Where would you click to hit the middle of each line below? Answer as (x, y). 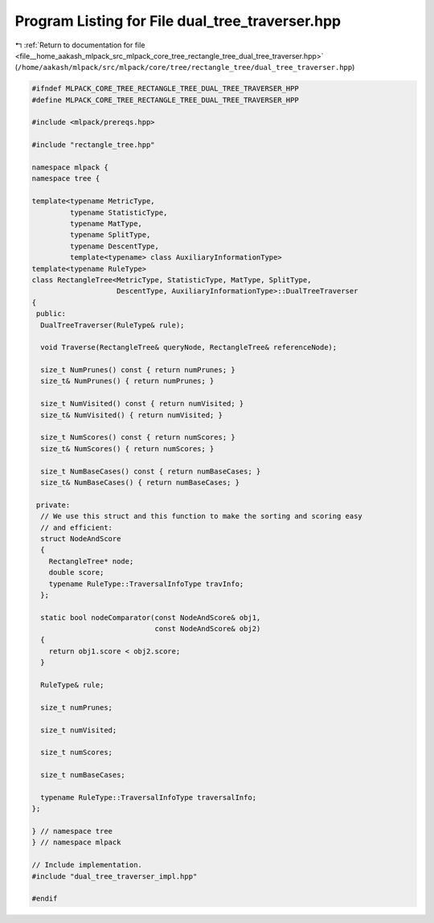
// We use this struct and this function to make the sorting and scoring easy (202, 516)
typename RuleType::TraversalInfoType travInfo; (146, 584)
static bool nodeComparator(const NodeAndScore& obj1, (151, 617)
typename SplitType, (110, 235)
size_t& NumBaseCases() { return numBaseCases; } (140, 482)
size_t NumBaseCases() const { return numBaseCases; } (151, 471)
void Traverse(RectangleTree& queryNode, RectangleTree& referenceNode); (189, 347)
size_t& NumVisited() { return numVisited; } (131, 415)
